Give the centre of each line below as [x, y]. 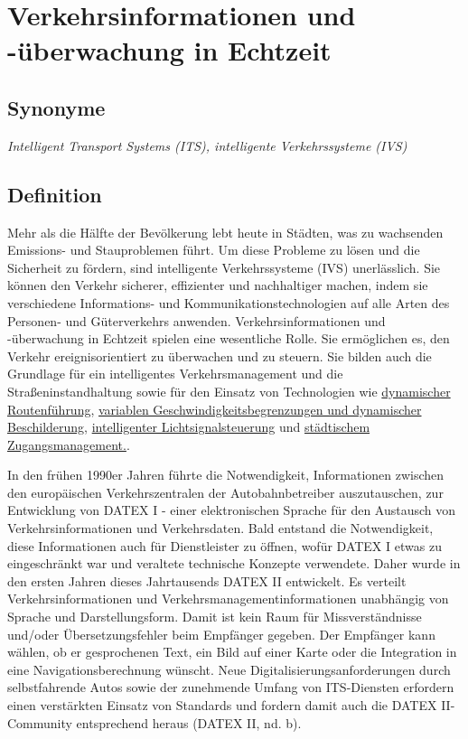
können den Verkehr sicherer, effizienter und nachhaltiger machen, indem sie [218, 285]
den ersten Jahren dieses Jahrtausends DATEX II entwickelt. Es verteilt [207, 580]
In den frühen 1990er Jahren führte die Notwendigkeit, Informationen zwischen [226, 475]
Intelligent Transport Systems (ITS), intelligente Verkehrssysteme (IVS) [207, 145]
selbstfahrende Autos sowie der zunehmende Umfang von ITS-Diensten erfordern [231, 687]
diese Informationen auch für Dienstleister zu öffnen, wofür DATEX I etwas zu [225, 545]
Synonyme [56, 107]
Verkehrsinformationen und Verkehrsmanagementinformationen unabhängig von [228, 599]
